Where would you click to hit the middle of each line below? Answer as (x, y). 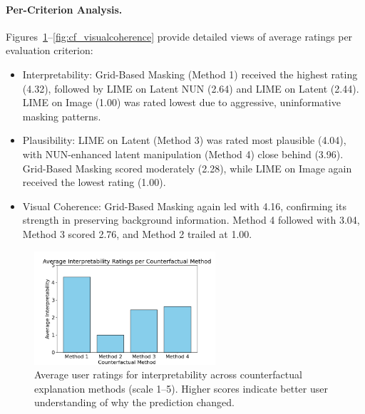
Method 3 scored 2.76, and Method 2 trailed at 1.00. (137, 233)
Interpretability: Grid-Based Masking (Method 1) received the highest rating (190, 74)
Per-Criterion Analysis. (64, 9)
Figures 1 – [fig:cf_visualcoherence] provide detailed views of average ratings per (179, 36)
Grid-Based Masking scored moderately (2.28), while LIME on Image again (187, 168)
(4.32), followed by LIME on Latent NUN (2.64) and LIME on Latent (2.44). (191, 88)
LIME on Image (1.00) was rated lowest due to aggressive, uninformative (181, 102)
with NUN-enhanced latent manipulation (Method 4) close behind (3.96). (183, 154)
